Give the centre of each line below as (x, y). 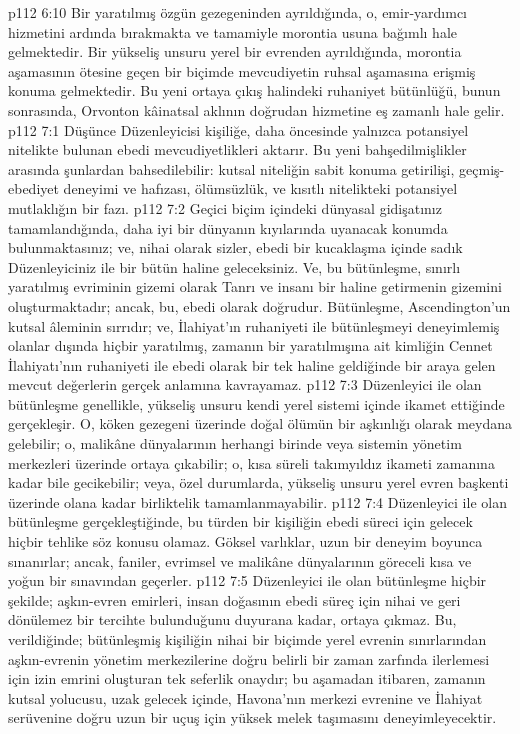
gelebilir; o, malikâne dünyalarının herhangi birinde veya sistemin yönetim (235, 443)
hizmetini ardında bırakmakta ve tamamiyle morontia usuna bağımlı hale (233, 31)
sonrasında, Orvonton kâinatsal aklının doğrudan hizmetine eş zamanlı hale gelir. (256, 109)
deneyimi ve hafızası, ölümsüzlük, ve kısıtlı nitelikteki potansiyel (260, 188)
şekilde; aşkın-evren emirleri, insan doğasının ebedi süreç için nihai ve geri (234, 599)
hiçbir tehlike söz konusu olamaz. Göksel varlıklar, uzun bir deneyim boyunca (245, 541)
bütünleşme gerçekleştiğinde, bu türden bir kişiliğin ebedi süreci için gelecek (240, 521)
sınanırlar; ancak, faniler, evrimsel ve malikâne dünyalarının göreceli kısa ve (240, 560)
